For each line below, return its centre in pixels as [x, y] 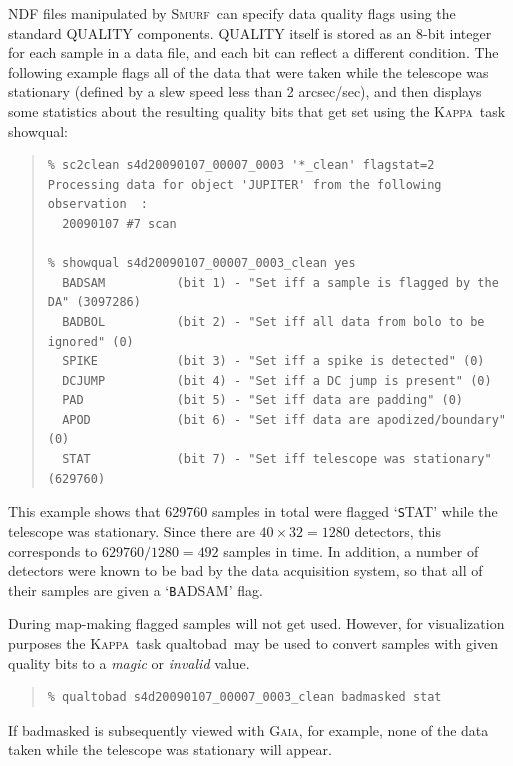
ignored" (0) [90, 341]
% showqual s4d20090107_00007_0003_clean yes [201, 263]
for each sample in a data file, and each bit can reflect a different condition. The [253, 52]
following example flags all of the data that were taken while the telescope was [248, 71]
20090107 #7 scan [119, 223]
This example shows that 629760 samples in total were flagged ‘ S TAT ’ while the [253, 511]
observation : [98, 204]
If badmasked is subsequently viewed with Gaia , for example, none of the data [248, 729]
